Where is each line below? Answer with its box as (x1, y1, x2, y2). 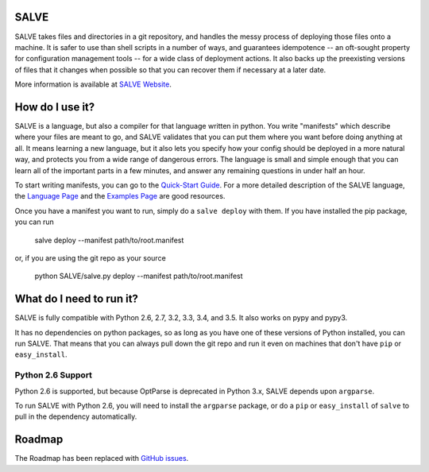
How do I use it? (14, 100, 95, 114)
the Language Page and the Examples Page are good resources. (14, 192, 226, 201)
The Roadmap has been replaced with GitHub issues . (14, 454, 189, 463)
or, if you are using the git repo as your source (14, 253, 166, 262)
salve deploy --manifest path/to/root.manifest (34, 235, 184, 245)
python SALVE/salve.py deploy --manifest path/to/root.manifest (34, 271, 243, 281)
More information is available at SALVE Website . (14, 79, 172, 89)
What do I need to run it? (14, 292, 139, 306)
